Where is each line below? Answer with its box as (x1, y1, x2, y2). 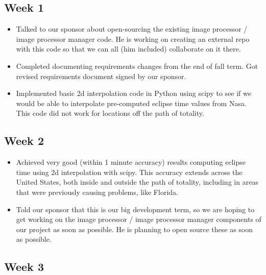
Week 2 (4, 133, 44, 148)
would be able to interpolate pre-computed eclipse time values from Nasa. (16, 97, 247, 108)
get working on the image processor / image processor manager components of (16, 214, 261, 224)
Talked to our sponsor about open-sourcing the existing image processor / (16, 23, 248, 34)
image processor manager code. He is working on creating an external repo (16, 33, 250, 44)
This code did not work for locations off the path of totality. (16, 108, 204, 118)
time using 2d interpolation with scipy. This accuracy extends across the (16, 166, 243, 177)
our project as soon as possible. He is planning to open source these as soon (16, 223, 253, 234)
